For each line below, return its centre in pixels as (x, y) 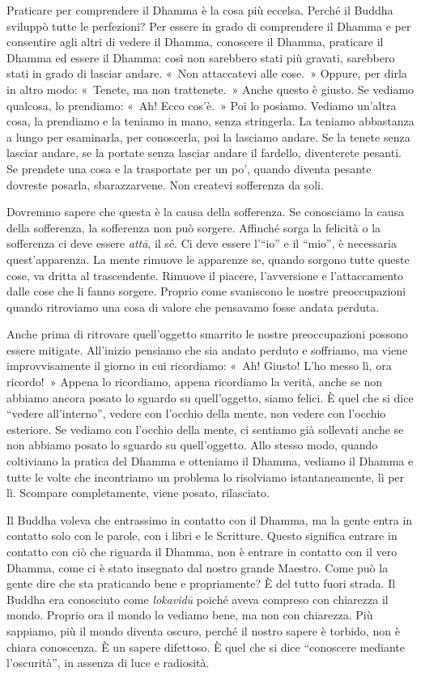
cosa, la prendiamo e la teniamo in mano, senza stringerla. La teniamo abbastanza (210, 121)
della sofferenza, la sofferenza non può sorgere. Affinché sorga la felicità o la (194, 227)
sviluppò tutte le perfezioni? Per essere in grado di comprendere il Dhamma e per (209, 26)
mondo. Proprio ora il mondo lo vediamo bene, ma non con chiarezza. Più (190, 615)
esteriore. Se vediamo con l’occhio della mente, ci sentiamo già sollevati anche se (205, 429)
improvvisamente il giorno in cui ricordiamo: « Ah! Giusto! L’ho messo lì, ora (199, 366)
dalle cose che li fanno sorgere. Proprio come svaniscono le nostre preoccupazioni (206, 291)
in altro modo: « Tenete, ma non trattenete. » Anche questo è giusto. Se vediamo (210, 89)
